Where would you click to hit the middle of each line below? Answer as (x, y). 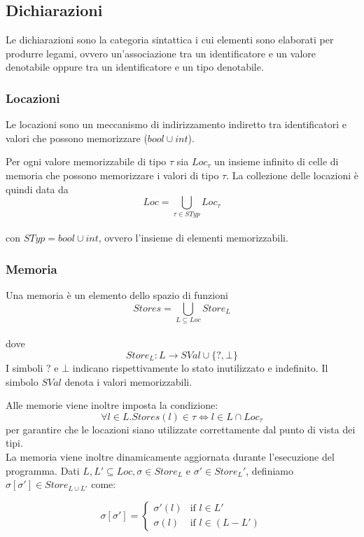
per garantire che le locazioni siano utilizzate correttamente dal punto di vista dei (181, 429)
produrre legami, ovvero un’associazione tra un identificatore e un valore (161, 53)
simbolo (22, 381)
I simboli (24, 368)
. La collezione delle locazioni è (292, 175)
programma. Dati (43, 470)
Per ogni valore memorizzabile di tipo (86, 161)
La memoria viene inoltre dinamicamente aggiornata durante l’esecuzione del (170, 456)
